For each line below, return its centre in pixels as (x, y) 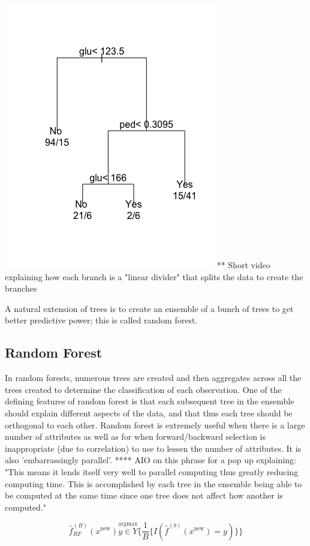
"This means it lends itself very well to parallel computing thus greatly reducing (152, 471)
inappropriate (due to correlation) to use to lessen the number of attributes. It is (153, 448)
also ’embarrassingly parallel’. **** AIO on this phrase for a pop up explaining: (151, 460)
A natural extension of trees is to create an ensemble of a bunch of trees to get (149, 308)
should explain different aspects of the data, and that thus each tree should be (149, 412)
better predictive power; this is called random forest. (101, 320)
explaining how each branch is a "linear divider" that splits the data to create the (154, 276)
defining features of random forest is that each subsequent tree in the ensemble (150, 401)
